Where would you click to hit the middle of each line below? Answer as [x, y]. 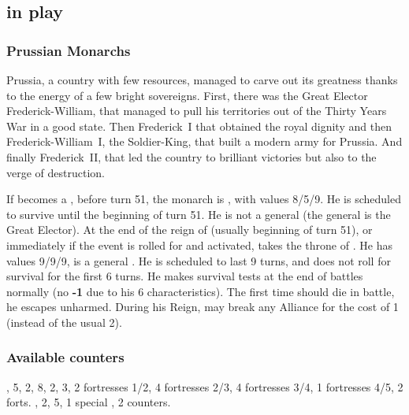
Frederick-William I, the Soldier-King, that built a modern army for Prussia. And [204, 141]
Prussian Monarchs [69, 50]
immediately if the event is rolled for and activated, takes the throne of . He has [199, 245]
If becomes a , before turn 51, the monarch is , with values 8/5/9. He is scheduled [204, 199]
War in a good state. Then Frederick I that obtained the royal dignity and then [199, 126]
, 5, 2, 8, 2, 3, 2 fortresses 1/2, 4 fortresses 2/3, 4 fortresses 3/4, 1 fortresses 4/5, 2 [205, 386]
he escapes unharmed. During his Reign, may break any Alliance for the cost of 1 [203, 307]
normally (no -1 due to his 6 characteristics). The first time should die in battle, [201, 291]
